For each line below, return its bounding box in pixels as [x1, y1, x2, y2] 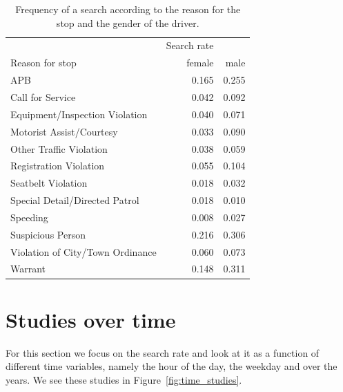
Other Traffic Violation [10, 141, 108, 156]
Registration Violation [10, 158, 105, 173]
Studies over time [6, 305, 176, 333]
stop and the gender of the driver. [56, 15, 199, 30]
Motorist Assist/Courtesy [10, 124, 118, 138]
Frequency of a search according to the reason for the [15, 2, 241, 16]
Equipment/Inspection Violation [10, 106, 148, 121]
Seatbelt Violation [10, 176, 88, 190]
